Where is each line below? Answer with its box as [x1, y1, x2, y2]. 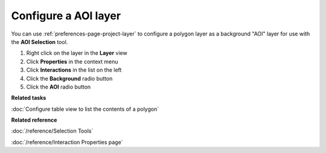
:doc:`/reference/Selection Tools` [11, 127, 94, 135]
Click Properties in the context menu [26, 58, 118, 65]
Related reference [11, 116, 57, 123]
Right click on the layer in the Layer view [26, 49, 127, 57]
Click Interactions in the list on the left [26, 66, 122, 73]
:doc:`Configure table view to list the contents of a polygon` [11, 105, 159, 113]
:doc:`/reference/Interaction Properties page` [11, 139, 123, 146]
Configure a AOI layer [11, 9, 121, 22]
